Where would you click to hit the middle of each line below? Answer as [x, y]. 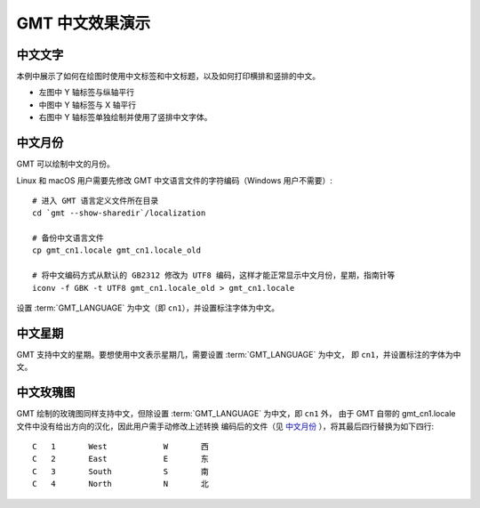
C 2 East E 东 [120, 459]
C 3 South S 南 [120, 471]
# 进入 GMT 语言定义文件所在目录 [96, 201]
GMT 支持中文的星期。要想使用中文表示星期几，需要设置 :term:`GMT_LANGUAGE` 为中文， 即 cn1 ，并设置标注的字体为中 [239, 354]
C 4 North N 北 [120, 484]
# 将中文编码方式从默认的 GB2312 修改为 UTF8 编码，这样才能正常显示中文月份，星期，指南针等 [214, 275]
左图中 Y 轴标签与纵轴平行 [87, 93]
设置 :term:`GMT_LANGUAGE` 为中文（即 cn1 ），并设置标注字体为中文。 [148, 308]
